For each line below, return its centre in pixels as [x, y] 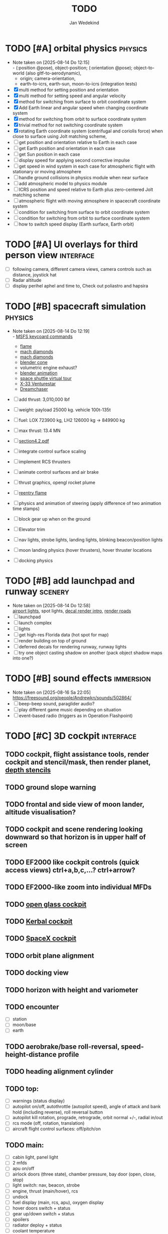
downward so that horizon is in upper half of [76, 837]
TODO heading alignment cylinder [59, 1072]
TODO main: [25, 1145]
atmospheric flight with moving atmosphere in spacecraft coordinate [90, 201]
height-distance [31, 1055]
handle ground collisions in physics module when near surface [83, 177]
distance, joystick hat [34, 274]
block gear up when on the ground [55, 519]
